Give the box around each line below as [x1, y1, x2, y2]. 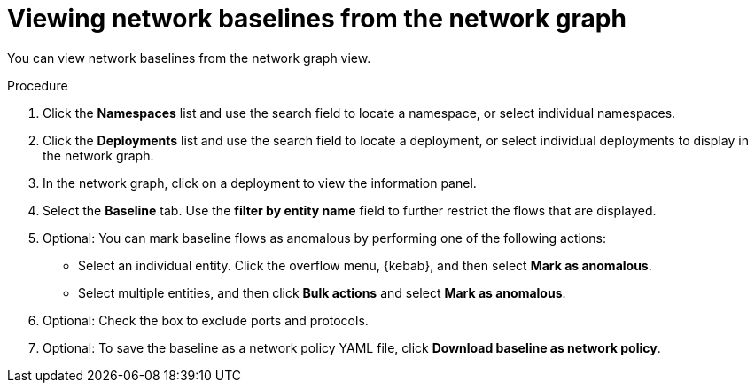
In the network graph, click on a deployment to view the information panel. [43, 175, 477, 191]
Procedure [7, 77, 68, 93]
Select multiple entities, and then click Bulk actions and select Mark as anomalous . [78, 285, 566, 300]
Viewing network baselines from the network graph [7, 4, 627, 34]
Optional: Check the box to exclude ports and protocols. [43, 312, 369, 328]
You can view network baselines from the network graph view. [7, 50, 371, 66]
